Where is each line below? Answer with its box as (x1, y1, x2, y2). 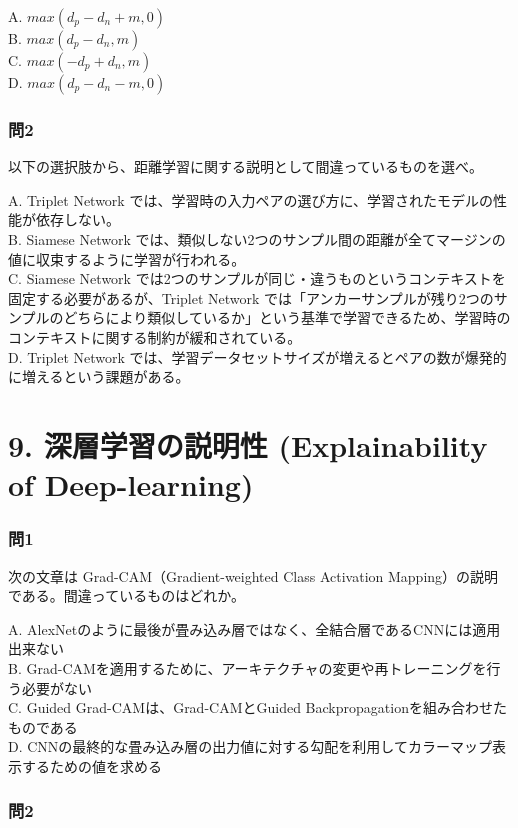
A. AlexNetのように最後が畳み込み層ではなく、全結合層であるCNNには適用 (8, 618, 501, 639)
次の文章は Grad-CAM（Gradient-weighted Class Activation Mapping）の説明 (8, 565, 499, 586)
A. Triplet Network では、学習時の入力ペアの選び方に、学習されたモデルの (8, 189, 493, 210)
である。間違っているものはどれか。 (8, 585, 245, 606)
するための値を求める (21, 755, 162, 776)
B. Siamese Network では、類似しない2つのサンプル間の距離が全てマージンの (8, 229, 506, 249)
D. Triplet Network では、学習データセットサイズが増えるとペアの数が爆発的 (8, 346, 507, 367)
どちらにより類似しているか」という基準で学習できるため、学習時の (63, 307, 511, 328)
